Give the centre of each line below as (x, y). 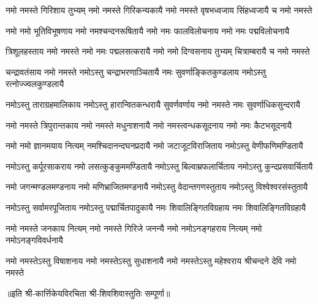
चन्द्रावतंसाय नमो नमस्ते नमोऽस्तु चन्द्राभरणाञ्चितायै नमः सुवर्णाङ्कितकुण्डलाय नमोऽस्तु (136, 71)
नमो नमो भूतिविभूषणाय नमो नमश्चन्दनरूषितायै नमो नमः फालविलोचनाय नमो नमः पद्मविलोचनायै (148, 30)
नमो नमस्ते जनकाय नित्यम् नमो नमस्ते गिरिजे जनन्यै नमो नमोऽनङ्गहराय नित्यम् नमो (134, 228)
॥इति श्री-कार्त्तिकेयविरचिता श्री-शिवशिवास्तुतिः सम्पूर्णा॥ (88, 293)
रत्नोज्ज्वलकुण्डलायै (35, 84)
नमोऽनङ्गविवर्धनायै (34, 240)
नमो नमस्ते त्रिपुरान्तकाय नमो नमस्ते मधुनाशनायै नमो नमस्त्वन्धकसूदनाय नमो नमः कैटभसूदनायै (149, 125)
